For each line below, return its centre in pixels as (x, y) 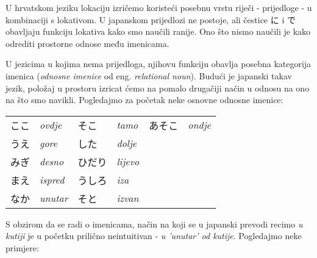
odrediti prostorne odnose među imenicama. (87, 43)
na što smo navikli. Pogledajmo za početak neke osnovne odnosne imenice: (144, 100)
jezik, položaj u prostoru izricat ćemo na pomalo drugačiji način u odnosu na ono (158, 88)
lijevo (128, 162)
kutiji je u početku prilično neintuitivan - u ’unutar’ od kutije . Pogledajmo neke (154, 236)
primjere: (22, 247)
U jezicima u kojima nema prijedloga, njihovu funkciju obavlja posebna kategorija (158, 64)
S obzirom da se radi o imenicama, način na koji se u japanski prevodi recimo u (154, 224)
